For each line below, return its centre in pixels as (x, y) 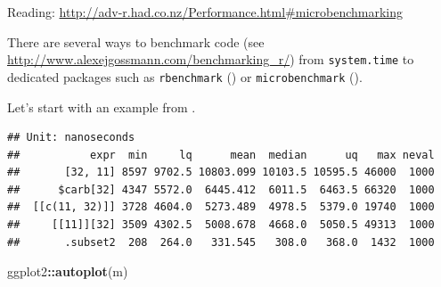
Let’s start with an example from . (102, 107)
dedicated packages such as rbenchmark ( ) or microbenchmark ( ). (185, 76)
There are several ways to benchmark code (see (136, 41)
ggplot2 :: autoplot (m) (68, 271)
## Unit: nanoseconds (71, 138)
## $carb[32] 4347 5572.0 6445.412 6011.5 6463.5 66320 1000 (221, 189)
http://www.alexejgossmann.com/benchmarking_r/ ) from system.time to (211, 59)
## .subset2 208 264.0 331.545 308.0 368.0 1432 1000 (221, 242)
